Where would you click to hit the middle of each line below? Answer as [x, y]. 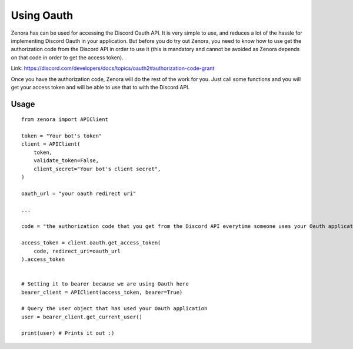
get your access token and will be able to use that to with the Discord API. [100, 87]
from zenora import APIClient [65, 120]
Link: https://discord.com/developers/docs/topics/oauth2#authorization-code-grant [113, 68]
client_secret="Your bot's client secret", [97, 169]
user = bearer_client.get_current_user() [82, 317]
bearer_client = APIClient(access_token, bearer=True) [102, 292]
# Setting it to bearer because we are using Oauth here [105, 284]
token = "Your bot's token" [62, 136]
